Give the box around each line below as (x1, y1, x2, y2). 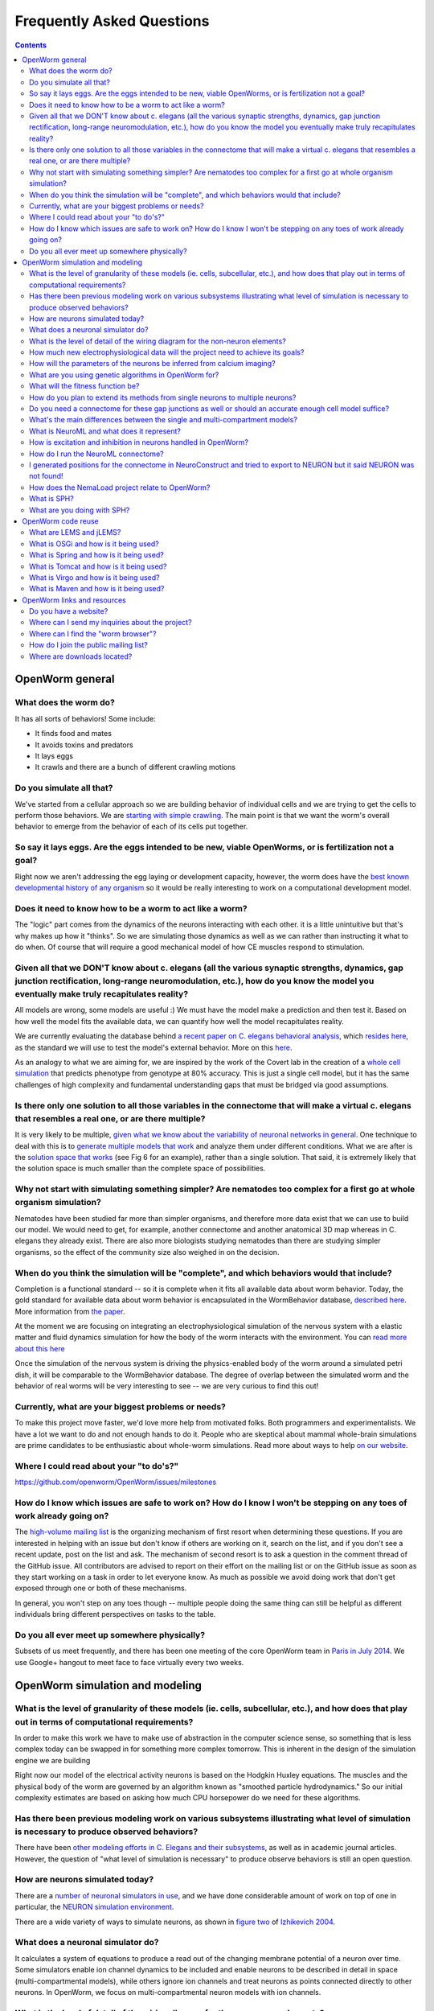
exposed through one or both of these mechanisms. (14, 1583, 187, 1593)
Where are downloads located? (29, 652, 133, 661)
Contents (14, 40, 47, 50)
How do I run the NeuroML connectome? (29, 449, 164, 459)
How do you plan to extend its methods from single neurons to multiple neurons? (29, 393, 297, 402)
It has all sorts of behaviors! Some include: (14, 714, 156, 723)
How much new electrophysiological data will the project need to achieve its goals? (29, 348, 305, 357)
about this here (14, 1343, 65, 1353)
